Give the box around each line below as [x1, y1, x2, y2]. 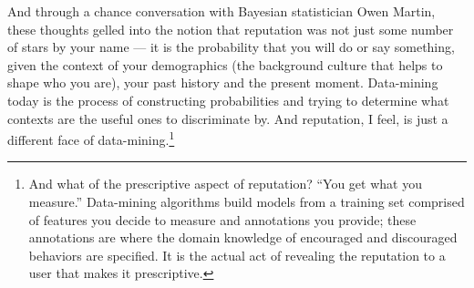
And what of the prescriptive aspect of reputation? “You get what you [28, 174, 422, 193]
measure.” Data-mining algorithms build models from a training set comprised [28, 192, 465, 211]
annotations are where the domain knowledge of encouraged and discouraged [28, 228, 458, 247]
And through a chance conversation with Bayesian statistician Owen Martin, [7, 2, 436, 20]
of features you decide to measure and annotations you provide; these [28, 210, 417, 229]
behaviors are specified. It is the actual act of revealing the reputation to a [28, 245, 446, 264]
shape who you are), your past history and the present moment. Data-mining [7, 73, 438, 92]
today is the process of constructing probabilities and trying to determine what [7, 90, 449, 109]
